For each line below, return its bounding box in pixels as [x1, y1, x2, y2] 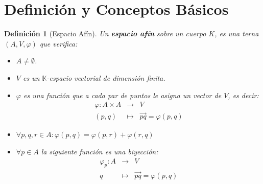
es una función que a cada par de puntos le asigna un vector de [23, 89, 222, 100]
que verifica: [39, 38, 78, 49]
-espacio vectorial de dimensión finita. [46, 72, 165, 83]
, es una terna [214, 28, 259, 39]
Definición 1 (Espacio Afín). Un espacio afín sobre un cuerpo [4, 28, 206, 39]
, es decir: [228, 89, 259, 100]
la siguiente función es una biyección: [41, 146, 158, 156]
